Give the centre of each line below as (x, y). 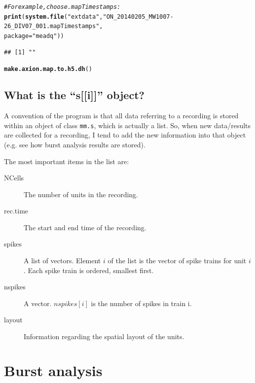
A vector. (38, 303)
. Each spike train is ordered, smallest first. (89, 270)
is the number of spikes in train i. (141, 303)
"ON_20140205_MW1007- (138, 17)
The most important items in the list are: (67, 161)
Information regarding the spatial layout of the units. (104, 336)
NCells (14, 178)
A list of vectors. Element (62, 261)
